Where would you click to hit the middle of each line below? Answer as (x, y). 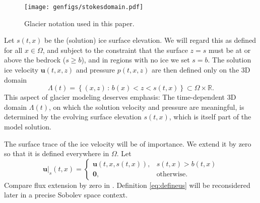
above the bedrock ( (35, 60)
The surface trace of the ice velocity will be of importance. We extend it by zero (128, 143)
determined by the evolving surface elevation (73, 117)
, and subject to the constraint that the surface (115, 50)
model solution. (28, 126)
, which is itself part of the (210, 117)
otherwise (171, 175)
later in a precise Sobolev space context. (66, 195)
